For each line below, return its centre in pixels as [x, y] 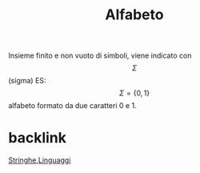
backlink [37, 138]
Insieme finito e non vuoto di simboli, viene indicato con [100, 56]
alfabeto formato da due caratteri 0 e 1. [73, 106]
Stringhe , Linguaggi [40, 160]
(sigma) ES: [27, 81]
